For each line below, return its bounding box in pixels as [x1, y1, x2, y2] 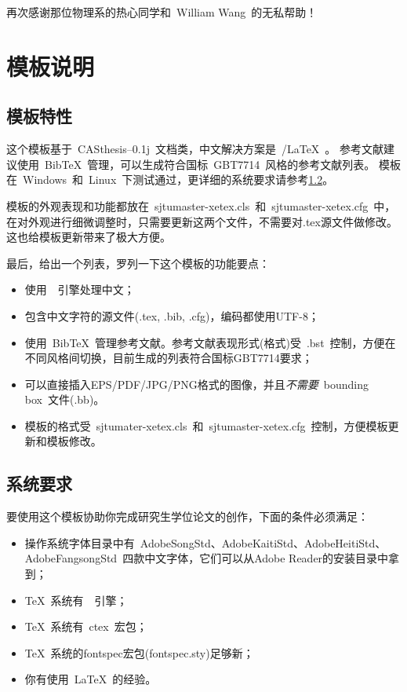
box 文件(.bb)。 [24, 391, 105, 408]
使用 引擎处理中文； [24, 281, 135, 298]
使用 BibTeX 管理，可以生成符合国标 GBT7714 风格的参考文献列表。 [16, 156, 376, 172]
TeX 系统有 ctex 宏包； [24, 618, 147, 635]
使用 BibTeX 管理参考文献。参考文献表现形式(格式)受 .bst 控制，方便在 [24, 334, 396, 350]
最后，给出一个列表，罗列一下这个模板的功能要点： [6, 254, 270, 271]
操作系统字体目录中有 [24, 534, 135, 551]
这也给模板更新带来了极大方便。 [6, 229, 171, 245]
